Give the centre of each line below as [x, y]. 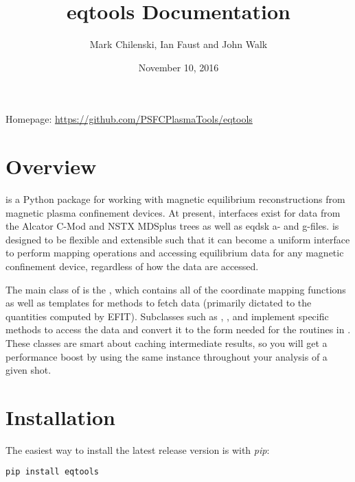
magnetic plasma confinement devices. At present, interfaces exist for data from [173, 212]
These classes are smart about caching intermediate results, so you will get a [167, 342]
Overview [51, 166]
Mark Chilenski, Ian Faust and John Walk [179, 44]
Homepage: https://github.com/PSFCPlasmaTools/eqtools [129, 119]
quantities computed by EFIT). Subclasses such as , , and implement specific [167, 316]
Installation [60, 417]
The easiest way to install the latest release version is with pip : [138, 449]
